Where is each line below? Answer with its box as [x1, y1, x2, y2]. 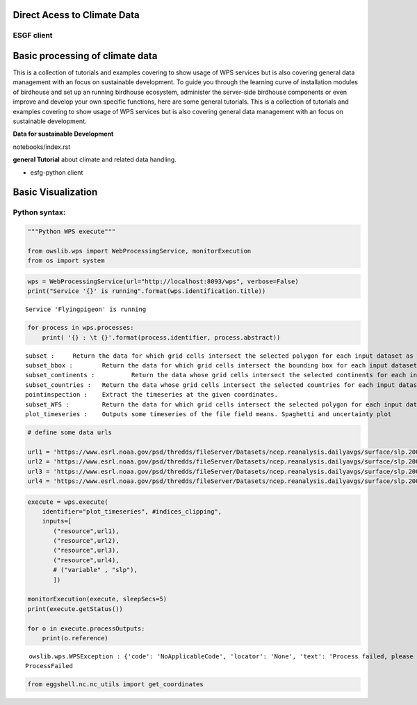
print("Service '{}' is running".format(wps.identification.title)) [27, 287, 266, 295]
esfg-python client [30, 168, 83, 177]
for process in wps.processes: [27, 324, 135, 332]
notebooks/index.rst [13, 143, 71, 151]
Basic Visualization [13, 187, 98, 198]
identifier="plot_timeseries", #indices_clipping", [42, 507, 222, 515]
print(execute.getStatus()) [27, 605, 123, 612]
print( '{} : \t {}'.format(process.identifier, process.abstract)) [42, 333, 281, 341]
